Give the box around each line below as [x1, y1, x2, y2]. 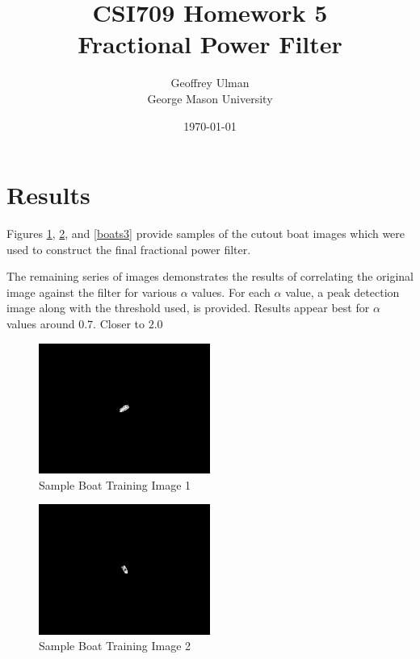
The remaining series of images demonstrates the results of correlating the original [6, 268, 414, 285]
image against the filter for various [6, 283, 178, 300]
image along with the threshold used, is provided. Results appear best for [6, 299, 370, 316]
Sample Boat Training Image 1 [39, 476, 191, 493]
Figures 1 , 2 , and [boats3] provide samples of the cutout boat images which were [6, 225, 405, 242]
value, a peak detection [285, 283, 400, 300]
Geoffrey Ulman [170, 74, 250, 91]
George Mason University [147, 90, 273, 106]
